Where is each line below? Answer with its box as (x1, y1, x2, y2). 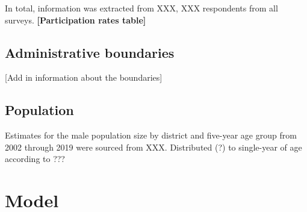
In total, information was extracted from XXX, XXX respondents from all (5, 2, 278, 14)
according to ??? (5, 152, 65, 165)
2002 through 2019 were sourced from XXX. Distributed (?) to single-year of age (5, 140, 302, 153)
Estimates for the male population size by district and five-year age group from (5, 129, 297, 142)
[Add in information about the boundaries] (5, 71, 163, 84)
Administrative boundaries (5, 43, 175, 61)
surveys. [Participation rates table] (5, 13, 146, 26)
